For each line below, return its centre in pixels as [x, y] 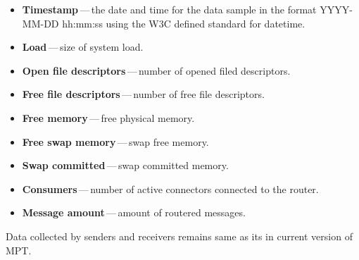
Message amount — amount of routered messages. [134, 212]
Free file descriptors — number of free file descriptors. [143, 94]
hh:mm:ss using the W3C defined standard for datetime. [184, 23]
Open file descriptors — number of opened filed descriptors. [156, 70]
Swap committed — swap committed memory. [125, 165]
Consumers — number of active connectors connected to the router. [170, 188]
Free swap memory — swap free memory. [115, 141]
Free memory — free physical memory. [108, 117]
